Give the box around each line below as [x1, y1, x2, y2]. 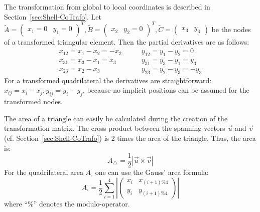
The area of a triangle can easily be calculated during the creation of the [4, 113, 228, 123]
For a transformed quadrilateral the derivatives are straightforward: [4, 75, 212, 85]
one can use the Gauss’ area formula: [95, 167, 209, 177]
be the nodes [211, 24, 251, 34]
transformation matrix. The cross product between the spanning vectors [4, 123, 225, 133]
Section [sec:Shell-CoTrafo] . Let [4, 11, 101, 22]
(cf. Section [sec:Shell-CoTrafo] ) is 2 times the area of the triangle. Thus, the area [4, 132, 256, 143]
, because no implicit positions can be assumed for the [82, 85, 249, 95]
